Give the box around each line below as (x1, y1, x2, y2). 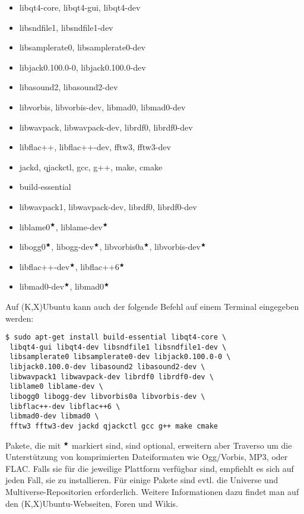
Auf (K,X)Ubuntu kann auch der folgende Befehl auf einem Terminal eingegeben (5, 300, 299, 312)
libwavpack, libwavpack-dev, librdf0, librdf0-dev (19, 120, 193, 133)
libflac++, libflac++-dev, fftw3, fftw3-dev (19, 141, 171, 153)
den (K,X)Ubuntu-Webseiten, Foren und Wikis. (5, 497, 178, 509)
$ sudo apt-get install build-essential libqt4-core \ (5, 333, 227, 342)
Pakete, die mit (5, 439, 61, 451)
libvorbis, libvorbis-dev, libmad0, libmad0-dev (19, 100, 186, 113)
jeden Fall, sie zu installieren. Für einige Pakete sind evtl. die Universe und (5, 474, 278, 486)
